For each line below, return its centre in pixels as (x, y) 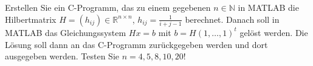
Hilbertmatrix (31, 19)
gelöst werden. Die (274, 32)
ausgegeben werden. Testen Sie (62, 56)
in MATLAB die (268, 7)
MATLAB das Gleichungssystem (66, 32)
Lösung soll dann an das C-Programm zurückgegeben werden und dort (136, 44)
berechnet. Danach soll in (232, 19)
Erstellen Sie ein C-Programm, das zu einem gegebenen (108, 7)
